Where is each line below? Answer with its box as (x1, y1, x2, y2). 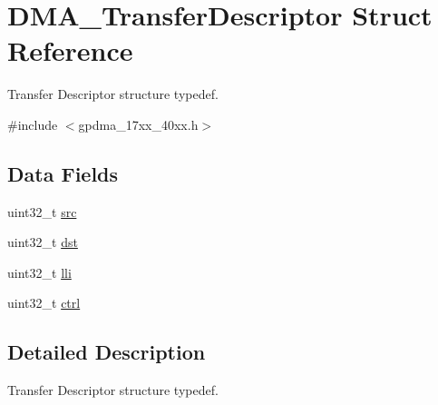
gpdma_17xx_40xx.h (78, 114, 199, 133)
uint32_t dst (7, 232, 78, 252)
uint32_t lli (7, 262, 72, 282)
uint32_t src (7, 202, 77, 221)
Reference (7, 32, 133, 69)
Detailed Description (7, 338, 206, 366)
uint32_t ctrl (7, 293, 81, 312)
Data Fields (7, 159, 119, 187)
